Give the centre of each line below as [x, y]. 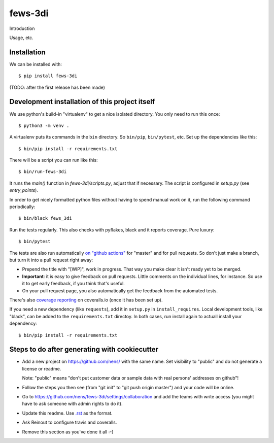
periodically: [22, 207]
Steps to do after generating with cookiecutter [84, 349]
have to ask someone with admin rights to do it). [72, 404]
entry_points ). [24, 190]
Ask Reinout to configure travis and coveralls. [70, 422]
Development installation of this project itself [82, 102]
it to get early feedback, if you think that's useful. [74, 284]
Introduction [22, 28]
